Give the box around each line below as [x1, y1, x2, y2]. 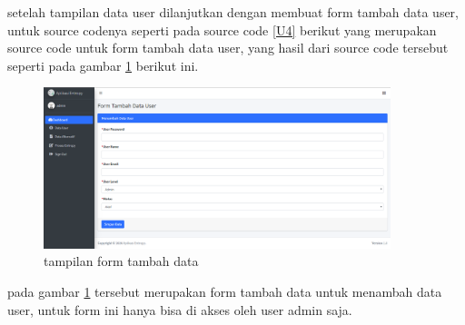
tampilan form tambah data [44, 251, 199, 271]
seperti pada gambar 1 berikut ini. [7, 55, 199, 74]
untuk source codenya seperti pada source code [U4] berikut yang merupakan [7, 20, 437, 39]
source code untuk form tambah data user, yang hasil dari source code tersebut [7, 38, 449, 57]
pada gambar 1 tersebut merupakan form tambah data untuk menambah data [7, 281, 442, 300]
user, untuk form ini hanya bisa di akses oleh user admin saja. [7, 300, 352, 319]
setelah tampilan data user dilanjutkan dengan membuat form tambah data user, [7, 3, 459, 21]
